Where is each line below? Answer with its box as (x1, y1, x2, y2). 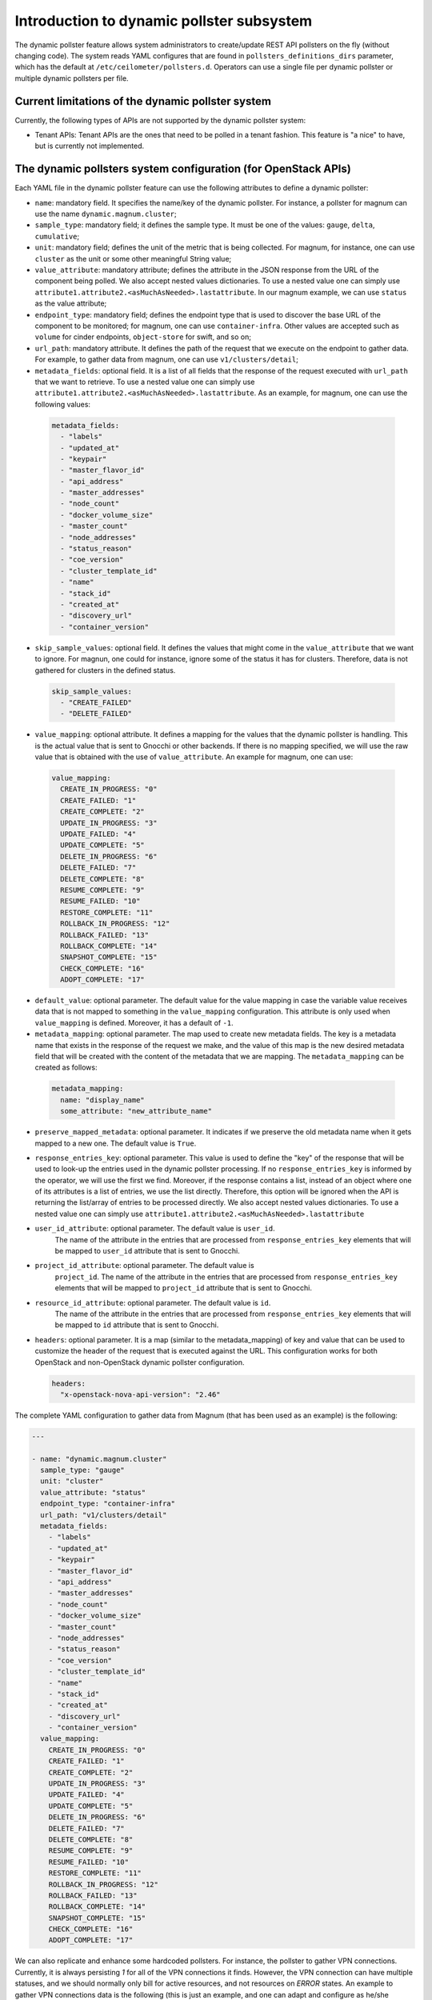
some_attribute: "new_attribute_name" (60, 1106, 212, 1116)
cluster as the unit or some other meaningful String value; (34, 254, 232, 263)
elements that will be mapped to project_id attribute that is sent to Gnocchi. (54, 1283, 312, 1293)
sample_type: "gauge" (40, 1466, 126, 1475)
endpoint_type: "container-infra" (40, 1499, 176, 1508)
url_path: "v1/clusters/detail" (40, 1510, 167, 1519)
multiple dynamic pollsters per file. (14, 73, 129, 83)
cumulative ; (34, 231, 80, 241)
